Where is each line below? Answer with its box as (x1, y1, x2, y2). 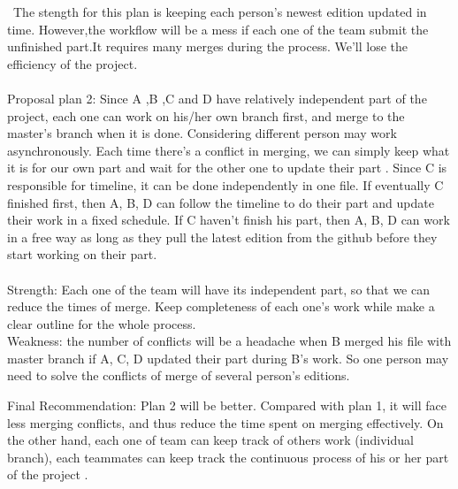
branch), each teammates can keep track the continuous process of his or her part (7, 447, 449, 466)
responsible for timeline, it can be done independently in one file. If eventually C (7, 175, 444, 194)
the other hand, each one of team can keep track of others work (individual (7, 431, 414, 449)
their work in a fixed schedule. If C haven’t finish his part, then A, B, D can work (7, 210, 450, 229)
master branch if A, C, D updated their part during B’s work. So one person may (7, 348, 449, 367)
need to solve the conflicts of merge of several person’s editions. (7, 366, 350, 385)
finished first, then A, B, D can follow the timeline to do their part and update (7, 193, 434, 211)
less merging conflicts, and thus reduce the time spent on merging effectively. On (7, 413, 444, 432)
